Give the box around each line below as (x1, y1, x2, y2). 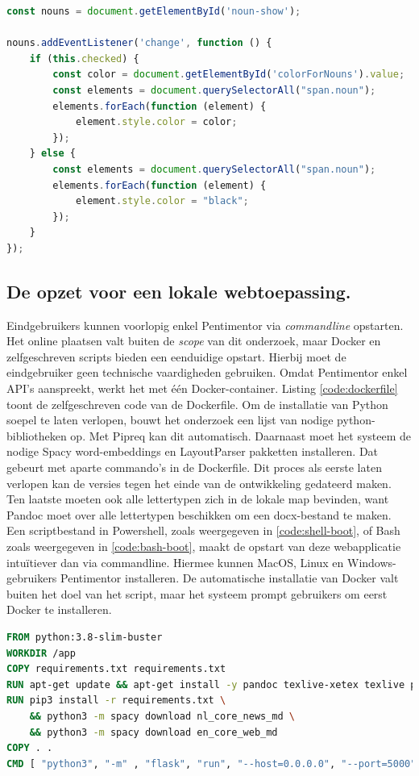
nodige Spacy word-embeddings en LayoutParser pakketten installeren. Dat (6, 443, 379, 460)
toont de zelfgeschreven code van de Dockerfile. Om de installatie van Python (6, 395, 388, 412)
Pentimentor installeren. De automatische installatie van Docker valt (60, 569, 399, 586)
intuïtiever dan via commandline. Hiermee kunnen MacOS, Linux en (6, 553, 344, 570)
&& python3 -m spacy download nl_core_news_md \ (29, 710, 296, 722)
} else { (29, 148, 76, 160)
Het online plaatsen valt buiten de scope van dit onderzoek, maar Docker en (6, 332, 381, 349)
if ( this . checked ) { (29, 52, 139, 65)
